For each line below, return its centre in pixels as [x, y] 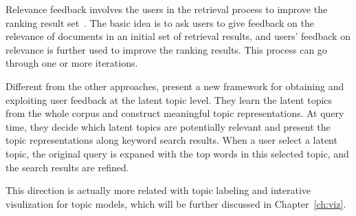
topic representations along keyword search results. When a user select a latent [171, 140]
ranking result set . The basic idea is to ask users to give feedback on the [160, 22]
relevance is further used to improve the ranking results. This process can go [166, 49]
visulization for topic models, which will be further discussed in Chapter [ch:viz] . [176, 203]
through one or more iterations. [72, 63]
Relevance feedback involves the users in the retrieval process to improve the [167, 9]
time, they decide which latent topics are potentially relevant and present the [168, 126]
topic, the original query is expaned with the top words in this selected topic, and [177, 153]
